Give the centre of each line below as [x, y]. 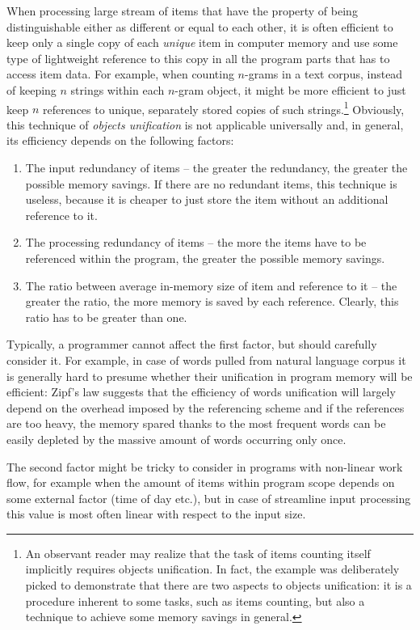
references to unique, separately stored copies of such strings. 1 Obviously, [223, 108]
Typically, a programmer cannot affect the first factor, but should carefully [192, 344]
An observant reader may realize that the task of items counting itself [198, 553]
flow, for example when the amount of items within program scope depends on [201, 482]
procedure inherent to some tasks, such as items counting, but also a [195, 600]
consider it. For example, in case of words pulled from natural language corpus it [206, 359]
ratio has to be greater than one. [106, 317]
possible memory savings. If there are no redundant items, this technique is [211, 183]
